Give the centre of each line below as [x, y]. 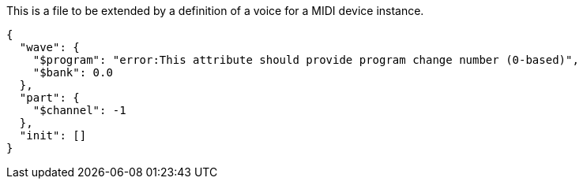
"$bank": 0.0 [73, 72]
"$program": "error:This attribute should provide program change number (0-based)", [306, 60]
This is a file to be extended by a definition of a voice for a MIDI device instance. [215, 11]
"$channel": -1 [79, 110]
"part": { [49, 98]
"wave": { [49, 47]
